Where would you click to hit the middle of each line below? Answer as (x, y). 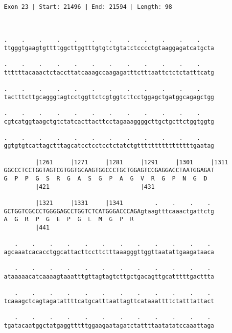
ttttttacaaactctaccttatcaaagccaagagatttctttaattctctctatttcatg (109, 72)
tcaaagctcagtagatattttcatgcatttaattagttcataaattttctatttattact (109, 301)
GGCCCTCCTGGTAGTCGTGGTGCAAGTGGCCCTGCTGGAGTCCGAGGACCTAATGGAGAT (109, 170)
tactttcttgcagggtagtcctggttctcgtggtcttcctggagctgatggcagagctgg (109, 97)
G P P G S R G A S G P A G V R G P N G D (106, 179)
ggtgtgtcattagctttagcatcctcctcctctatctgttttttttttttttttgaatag (109, 146)
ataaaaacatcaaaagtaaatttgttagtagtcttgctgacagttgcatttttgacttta (109, 276)
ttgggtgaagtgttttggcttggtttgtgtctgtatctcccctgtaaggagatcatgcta (109, 48)
